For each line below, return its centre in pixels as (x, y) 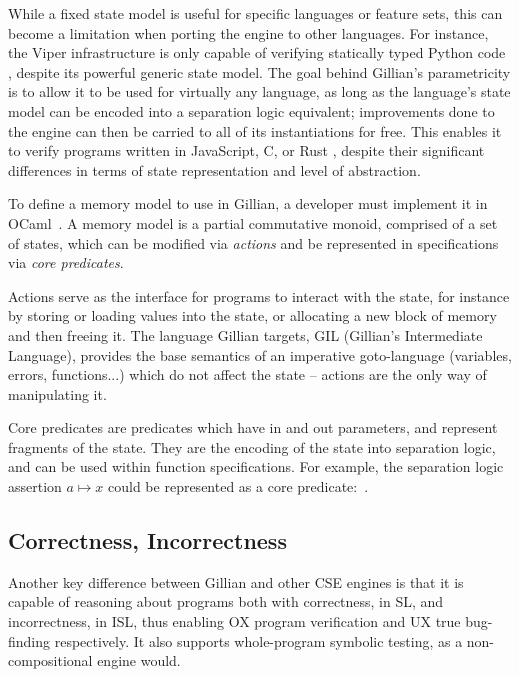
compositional (50, 660)
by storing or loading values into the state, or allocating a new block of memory (252, 315)
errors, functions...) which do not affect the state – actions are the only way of (247, 374)
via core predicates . (66, 262)
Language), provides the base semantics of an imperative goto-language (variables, (260, 354)
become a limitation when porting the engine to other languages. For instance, (248, 32)
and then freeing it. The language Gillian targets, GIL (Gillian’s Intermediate (245, 334)
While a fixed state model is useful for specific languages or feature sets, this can (255, 13)
